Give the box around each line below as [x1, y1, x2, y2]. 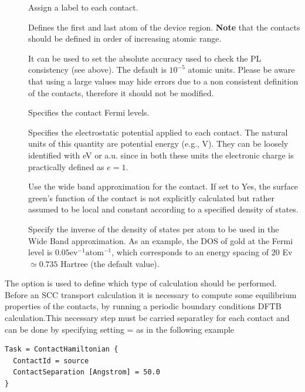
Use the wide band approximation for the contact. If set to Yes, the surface [28, 180, 299, 192]
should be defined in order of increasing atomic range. [28, 32, 222, 45]
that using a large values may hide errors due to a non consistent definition [28, 75, 299, 87]
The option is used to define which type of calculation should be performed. [5, 277, 277, 289]
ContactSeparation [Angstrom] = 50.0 [13, 368, 160, 377]
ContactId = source [13, 356, 89, 365]
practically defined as [28, 160, 104, 173]
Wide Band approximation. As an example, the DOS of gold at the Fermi [28, 234, 293, 246]
